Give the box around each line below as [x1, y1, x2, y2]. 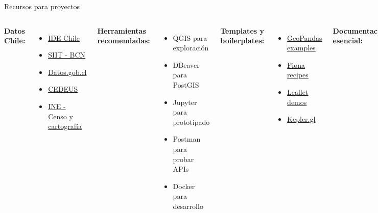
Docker [173, 180, 195, 191]
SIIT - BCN [48, 49, 86, 60]
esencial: [333, 35, 363, 46]
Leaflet [287, 86, 309, 97]
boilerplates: [220, 35, 265, 46]
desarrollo [173, 200, 203, 211]
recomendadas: [97, 35, 150, 46]
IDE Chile [48, 32, 80, 43]
